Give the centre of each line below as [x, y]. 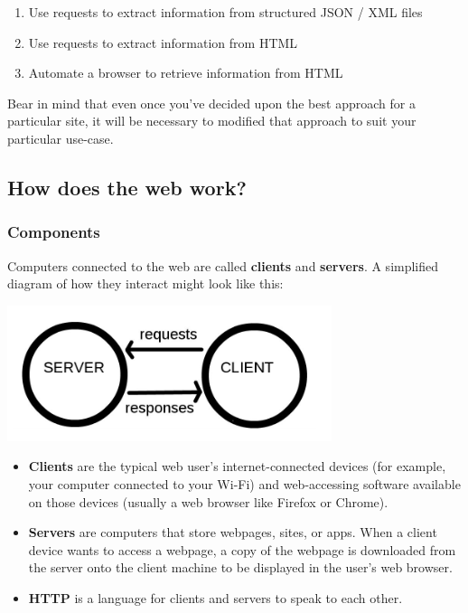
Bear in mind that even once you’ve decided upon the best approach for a [211, 103]
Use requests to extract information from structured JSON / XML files [225, 12]
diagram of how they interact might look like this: [145, 283]
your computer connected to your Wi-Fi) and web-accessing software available [244, 483]
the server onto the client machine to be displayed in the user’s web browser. [240, 567]
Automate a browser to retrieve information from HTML [186, 73]
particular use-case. [61, 138]
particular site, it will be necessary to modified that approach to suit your [212, 121]
